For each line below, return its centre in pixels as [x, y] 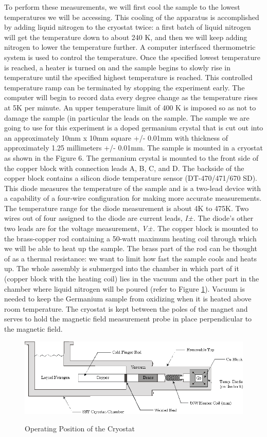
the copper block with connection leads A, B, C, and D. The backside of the [124, 168]
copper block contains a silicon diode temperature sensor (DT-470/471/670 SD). [131, 178]
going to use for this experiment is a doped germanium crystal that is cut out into [134, 128]
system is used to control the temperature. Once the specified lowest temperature [132, 57]
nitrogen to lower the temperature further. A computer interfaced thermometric [130, 47]
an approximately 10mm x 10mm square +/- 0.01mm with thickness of [116, 137]
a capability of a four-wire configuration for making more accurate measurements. [133, 198]
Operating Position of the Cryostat [80, 428]
